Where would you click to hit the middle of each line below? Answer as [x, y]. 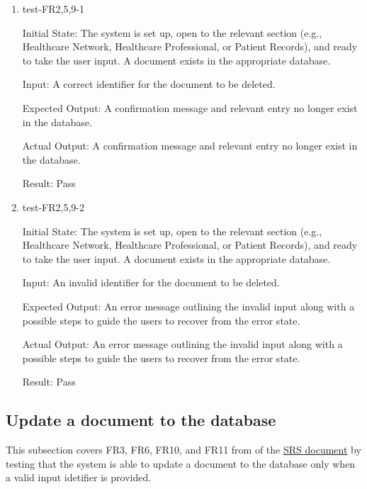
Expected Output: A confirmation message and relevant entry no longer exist [190, 107]
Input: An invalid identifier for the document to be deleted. [151, 282]
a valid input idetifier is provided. [79, 477]
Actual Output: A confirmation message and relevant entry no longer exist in [190, 146]
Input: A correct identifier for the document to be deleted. [149, 84]
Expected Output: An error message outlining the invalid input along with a [188, 306]
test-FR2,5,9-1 [53, 9]
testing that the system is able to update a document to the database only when [181, 463]
